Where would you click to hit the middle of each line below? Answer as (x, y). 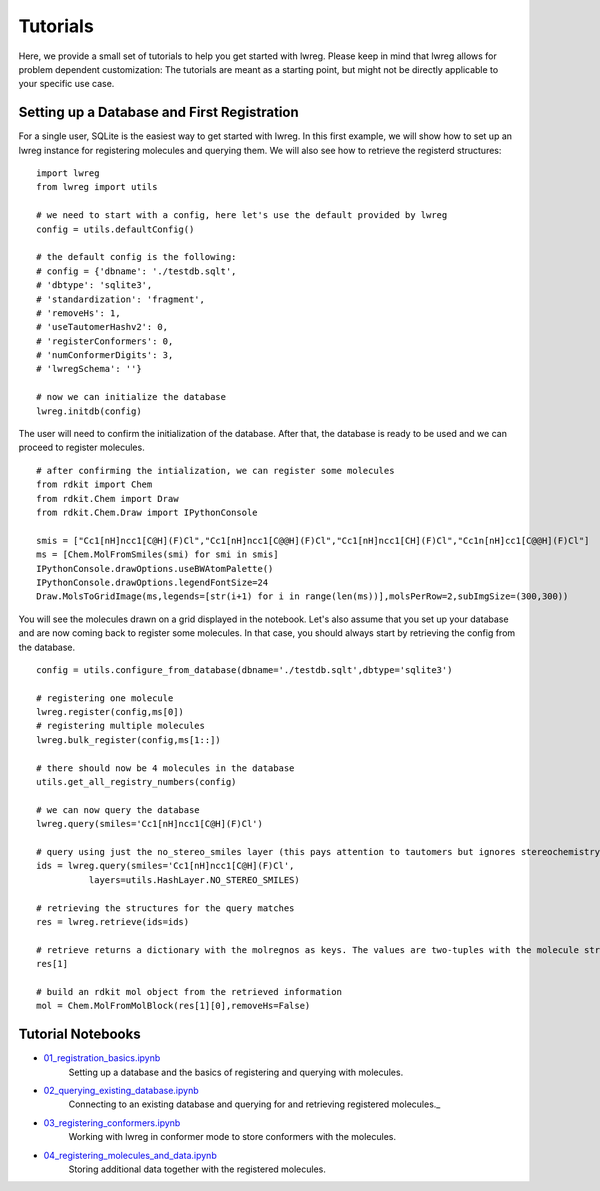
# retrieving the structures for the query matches (165, 908)
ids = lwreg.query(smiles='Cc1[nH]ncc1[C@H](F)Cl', (165, 866)
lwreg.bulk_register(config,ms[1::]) (129, 739)
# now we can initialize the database (131, 397)
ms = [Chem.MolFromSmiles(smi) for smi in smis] (157, 554)
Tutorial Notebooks (79, 1034)
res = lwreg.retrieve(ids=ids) (113, 921)
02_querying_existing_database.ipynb (121, 1090)
